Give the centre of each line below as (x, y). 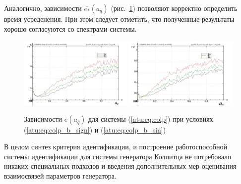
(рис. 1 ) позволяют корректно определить (174, 8)
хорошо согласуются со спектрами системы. (70, 28)
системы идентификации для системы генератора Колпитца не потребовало (118, 156)
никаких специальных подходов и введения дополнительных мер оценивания (120, 166)
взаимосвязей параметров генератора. (60, 175)
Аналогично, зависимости (43, 8)
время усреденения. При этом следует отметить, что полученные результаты (119, 19)
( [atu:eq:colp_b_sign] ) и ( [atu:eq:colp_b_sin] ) (95, 130)
